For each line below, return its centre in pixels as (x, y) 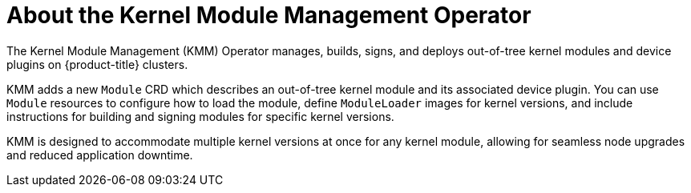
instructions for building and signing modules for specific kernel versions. (200, 116)
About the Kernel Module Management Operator (269, 15)
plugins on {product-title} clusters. (97, 64)
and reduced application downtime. (100, 155)
